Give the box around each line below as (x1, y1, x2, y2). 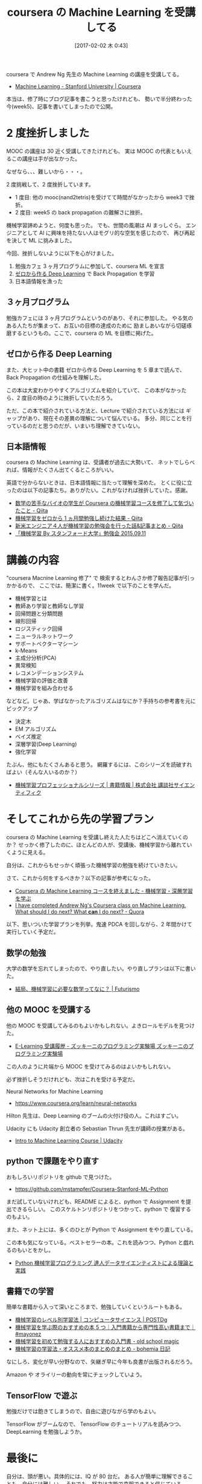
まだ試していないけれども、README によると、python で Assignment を (6, 1198, 186, 1205)
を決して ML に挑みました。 (6, 237, 75, 244)
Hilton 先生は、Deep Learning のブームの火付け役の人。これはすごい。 (6, 1112, 182, 1119)
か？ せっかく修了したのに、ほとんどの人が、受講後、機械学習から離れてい (6, 841, 192, 848)
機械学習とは (14, 595, 47, 602)
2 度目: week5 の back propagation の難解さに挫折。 (14, 208, 146, 216)
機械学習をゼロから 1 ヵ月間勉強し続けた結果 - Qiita (14, 515, 143, 522)
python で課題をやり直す (6, 1156, 99, 1166)
